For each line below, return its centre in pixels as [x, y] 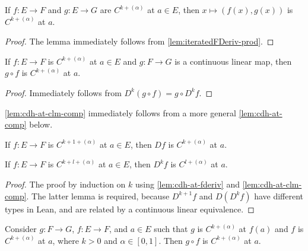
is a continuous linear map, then [233, 61]
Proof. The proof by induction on [65, 184]
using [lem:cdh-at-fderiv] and [188, 184]
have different [279, 196]
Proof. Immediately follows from [63, 92]
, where [66, 240]
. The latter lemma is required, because [98, 196]
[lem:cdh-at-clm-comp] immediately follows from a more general [120, 112]
